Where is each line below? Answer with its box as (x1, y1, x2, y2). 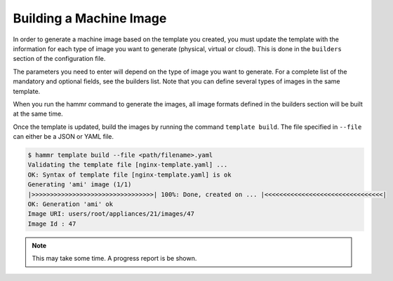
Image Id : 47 (27, 219, 76, 228)
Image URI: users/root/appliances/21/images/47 (27, 210, 194, 218)
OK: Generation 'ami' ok (27, 200, 114, 208)
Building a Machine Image (13, 11, 167, 26)
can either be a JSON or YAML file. (13, 132, 114, 141)
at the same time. (13, 109, 63, 118)
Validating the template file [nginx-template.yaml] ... (27, 161, 228, 169)
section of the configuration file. (13, 55, 106, 63)
